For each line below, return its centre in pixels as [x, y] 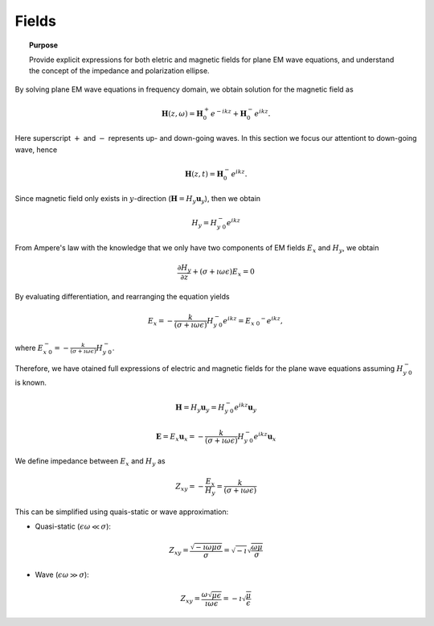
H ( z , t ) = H [205, 174]
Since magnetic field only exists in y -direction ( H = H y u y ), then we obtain [138, 200]
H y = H [204, 224]
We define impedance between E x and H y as [90, 462]
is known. [31, 383]
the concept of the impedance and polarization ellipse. [119, 71]
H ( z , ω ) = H [182, 113]
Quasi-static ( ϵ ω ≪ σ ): [73, 526]
